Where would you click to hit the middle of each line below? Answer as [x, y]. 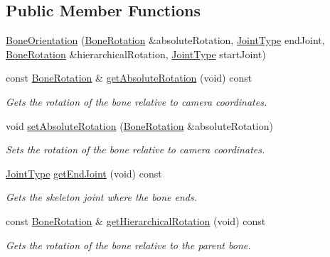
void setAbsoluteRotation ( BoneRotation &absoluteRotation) [139, 125]
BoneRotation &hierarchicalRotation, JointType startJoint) [136, 54]
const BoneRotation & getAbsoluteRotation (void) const [129, 78]
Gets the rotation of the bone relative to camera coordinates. [137, 101]
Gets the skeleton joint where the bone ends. [101, 197]
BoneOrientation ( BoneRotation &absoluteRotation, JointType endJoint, [165, 40]
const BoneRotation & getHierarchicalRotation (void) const [136, 220]
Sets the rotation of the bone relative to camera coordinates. [135, 149]
